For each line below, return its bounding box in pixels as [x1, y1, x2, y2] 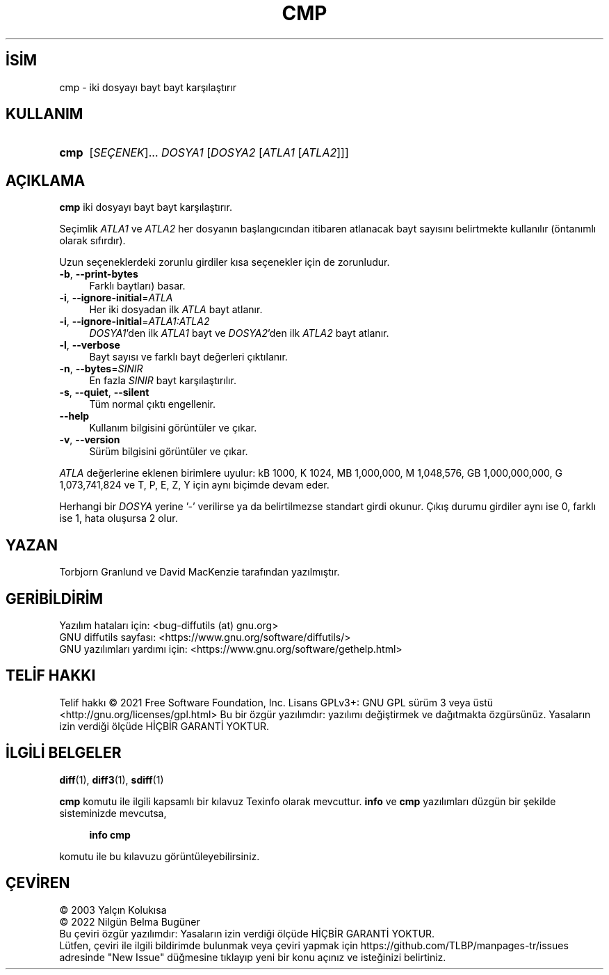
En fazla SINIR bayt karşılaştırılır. [89, 374, 236, 387]
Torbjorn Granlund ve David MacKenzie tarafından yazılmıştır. [59, 566, 340, 578]
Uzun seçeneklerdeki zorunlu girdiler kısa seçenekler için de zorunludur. [59, 256, 390, 269]
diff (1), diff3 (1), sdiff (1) [59, 773, 164, 786]
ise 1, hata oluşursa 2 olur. [59, 512, 178, 525]
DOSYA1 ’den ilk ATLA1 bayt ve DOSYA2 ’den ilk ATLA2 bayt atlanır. [89, 327, 389, 340]
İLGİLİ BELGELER [6, 744, 122, 762]
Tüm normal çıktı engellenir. [89, 398, 216, 411]
